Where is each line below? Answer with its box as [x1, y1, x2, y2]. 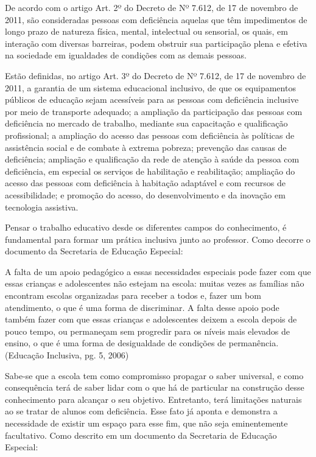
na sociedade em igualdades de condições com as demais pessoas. [5, 49, 247, 61]
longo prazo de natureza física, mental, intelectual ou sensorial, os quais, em [5, 25, 288, 38]
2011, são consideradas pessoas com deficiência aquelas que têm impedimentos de [5, 13, 307, 26]
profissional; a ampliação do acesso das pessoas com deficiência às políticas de [5, 128, 295, 141]
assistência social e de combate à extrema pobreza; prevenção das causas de [5, 141, 287, 153]
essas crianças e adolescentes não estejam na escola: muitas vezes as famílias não [5, 277, 304, 290]
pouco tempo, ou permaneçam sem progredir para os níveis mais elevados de [5, 324, 290, 337]
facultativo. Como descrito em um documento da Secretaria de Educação [5, 428, 277, 441]
